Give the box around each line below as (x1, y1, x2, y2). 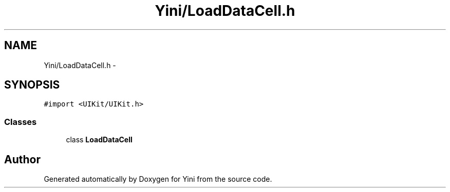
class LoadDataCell (66, 135, 133, 144)
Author (4, 153, 41, 166)
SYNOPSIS (4, 78, 60, 92)
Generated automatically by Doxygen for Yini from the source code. (44, 175, 272, 184)
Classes (4, 116, 37, 127)
